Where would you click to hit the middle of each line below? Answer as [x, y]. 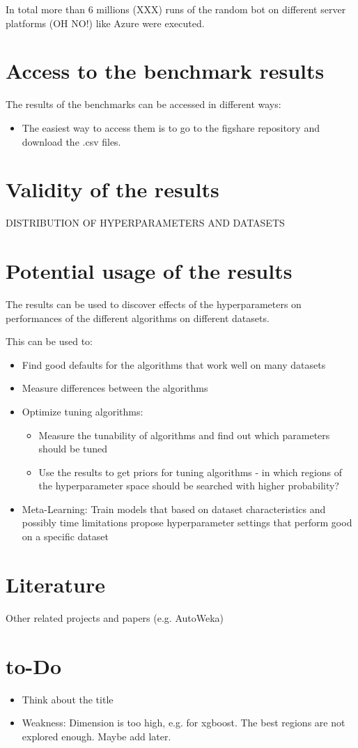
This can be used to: [49, 341]
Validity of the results [112, 189]
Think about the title [68, 699]
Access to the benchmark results [165, 71]
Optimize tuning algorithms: [83, 411]
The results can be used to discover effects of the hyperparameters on [154, 304]
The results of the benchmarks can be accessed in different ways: [143, 104]
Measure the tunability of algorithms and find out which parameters [184, 435]
